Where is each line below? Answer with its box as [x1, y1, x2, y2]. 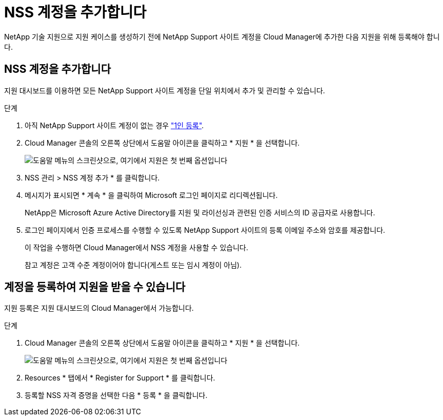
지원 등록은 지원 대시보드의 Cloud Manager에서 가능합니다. [4, 304, 194, 313]
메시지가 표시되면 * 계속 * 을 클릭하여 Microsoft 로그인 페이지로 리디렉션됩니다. [25, 190, 278, 199]
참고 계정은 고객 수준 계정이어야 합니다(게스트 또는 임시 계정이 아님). [25, 260, 242, 269]
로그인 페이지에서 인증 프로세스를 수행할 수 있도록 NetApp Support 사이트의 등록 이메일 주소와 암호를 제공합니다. [25, 225, 386, 234]
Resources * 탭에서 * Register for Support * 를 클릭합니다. [25, 373, 215, 383]
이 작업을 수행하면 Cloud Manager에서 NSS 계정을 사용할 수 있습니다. [25, 243, 248, 252]
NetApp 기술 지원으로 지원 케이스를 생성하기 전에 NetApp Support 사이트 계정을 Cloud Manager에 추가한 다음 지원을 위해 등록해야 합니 [4, 32, 440, 41]
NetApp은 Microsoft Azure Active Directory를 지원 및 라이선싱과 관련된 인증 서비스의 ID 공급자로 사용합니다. [25, 208, 375, 217]
